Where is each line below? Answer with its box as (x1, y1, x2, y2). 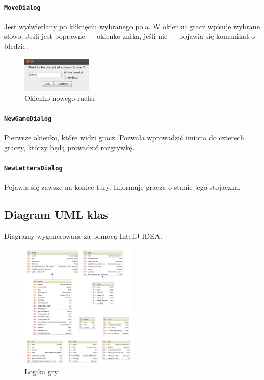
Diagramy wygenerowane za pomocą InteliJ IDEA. (4, 231, 163, 241)
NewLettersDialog (4, 165, 63, 172)
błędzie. (4, 41, 28, 52)
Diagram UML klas (4, 207, 108, 222)
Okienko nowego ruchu (24, 92, 95, 103)
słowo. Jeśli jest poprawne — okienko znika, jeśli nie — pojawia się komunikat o (4, 31, 255, 41)
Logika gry (24, 366, 58, 377)
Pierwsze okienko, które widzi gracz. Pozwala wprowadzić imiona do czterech (4, 132, 244, 143)
